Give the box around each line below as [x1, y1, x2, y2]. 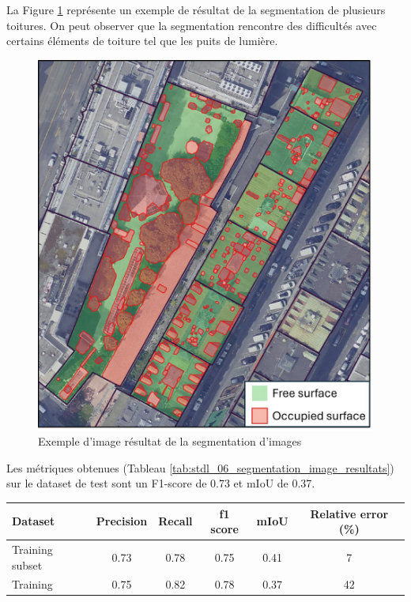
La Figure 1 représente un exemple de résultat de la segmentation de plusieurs [6, 2, 386, 17]
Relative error [310, 505, 389, 521]
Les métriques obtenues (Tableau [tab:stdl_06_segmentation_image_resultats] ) [6, 459, 394, 476]
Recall [158, 513, 193, 529]
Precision [96, 513, 148, 529]
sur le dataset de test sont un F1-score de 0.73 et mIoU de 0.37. [6, 475, 315, 491]
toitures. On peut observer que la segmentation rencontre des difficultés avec [6, 17, 377, 33]
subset [12, 556, 43, 573]
